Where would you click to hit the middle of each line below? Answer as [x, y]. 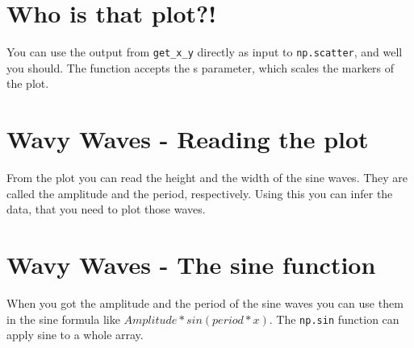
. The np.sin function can [334, 319]
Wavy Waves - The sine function [191, 265]
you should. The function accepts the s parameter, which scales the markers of [201, 67]
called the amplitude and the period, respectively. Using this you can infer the [200, 193]
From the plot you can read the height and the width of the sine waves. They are [207, 178]
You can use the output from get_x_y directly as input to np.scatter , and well [205, 52]
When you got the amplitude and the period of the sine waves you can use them [205, 303]
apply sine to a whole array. [75, 335]
